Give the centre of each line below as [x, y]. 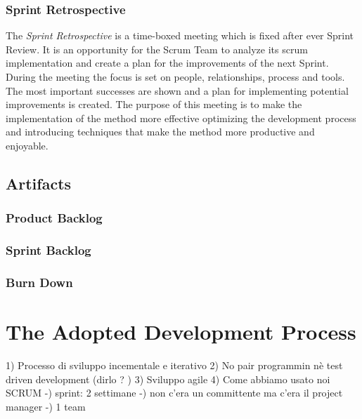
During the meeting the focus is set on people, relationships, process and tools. [175, 77]
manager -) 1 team [46, 406]
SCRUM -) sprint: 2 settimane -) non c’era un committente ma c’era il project [174, 393]
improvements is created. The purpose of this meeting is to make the [154, 104]
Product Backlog [54, 218]
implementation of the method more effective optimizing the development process [181, 118]
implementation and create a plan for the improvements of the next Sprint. [167, 63]
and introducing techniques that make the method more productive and [160, 132]
